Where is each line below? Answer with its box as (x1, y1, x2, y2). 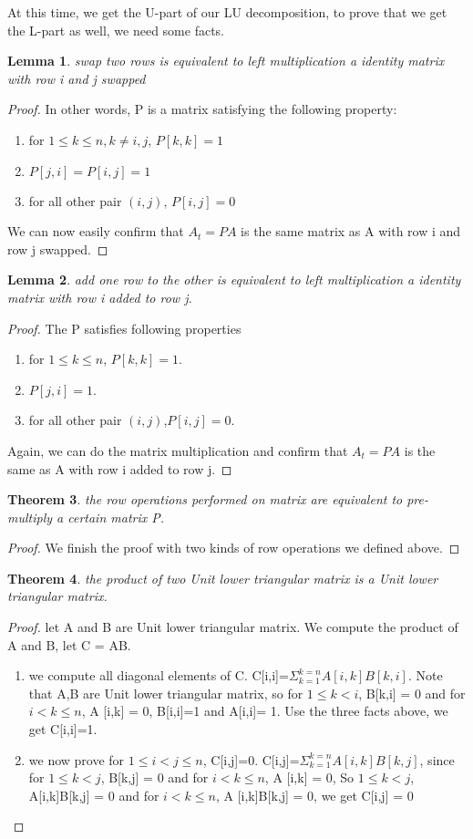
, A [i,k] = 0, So (264, 768, 355, 787)
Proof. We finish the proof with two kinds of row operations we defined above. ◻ (7, 538, 460, 557)
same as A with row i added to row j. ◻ (7, 459, 232, 478)
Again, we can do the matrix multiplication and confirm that (7, 440, 348, 460)
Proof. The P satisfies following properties (7, 318, 242, 337)
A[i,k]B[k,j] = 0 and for (28, 785, 159, 804)
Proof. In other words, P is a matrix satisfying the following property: (7, 99, 397, 119)
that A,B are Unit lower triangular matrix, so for (28, 683, 303, 702)
